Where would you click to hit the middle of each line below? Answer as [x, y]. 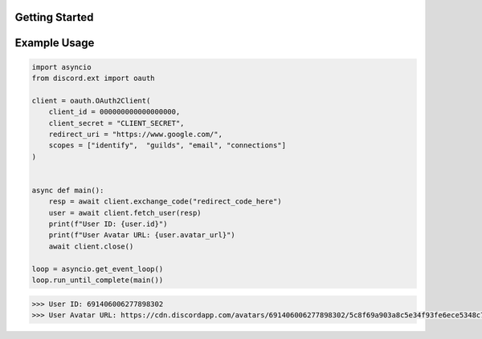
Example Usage [55, 43]
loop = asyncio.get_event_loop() [98, 269]
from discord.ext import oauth [94, 79]
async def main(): [68, 190]
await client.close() [91, 246]
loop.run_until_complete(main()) [98, 280]
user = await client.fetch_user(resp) [125, 213]
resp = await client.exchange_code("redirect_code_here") [165, 202]
